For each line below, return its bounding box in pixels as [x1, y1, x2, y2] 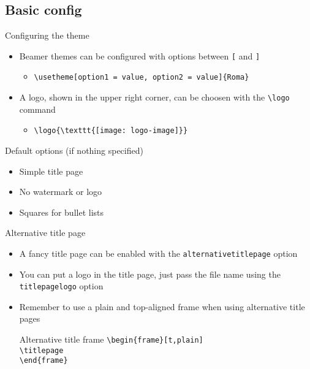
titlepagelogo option [19, 280, 104, 292]
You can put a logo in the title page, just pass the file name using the [19, 267, 281, 280]
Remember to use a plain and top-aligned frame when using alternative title [19, 300, 305, 313]
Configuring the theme [5, 29, 89, 42]
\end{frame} [19, 356, 68, 365]
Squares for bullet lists [19, 205, 104, 218]
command [19, 102, 56, 115]
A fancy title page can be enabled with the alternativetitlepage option [19, 246, 298, 259]
